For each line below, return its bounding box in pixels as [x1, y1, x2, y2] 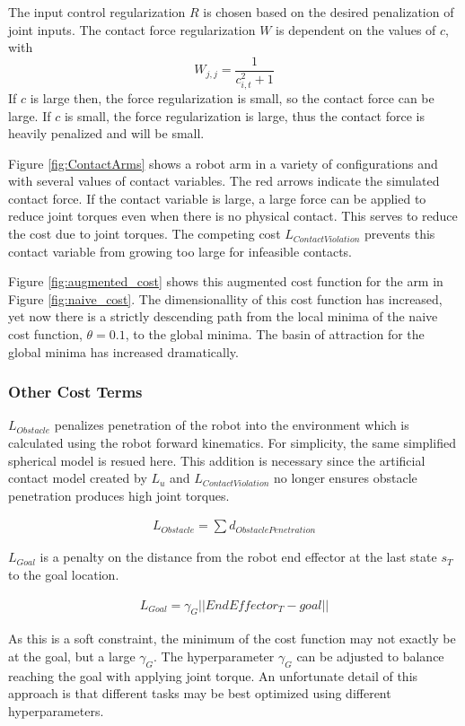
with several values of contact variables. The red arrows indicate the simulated [8, 171, 440, 190]
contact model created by [8, 468, 147, 487]
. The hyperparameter [154, 647, 275, 666]
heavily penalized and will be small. [8, 124, 205, 143]
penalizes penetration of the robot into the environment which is [54, 415, 409, 434]
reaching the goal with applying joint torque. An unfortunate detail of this [8, 666, 418, 685]
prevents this [364, 224, 435, 243]
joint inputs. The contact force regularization [8, 20, 256, 39]
